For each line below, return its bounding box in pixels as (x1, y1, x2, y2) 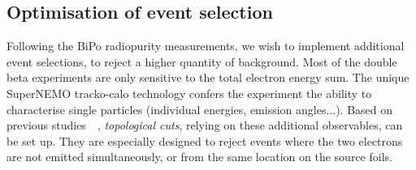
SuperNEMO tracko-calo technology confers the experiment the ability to (6, 84, 372, 101)
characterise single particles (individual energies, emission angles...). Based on (6, 100, 393, 117)
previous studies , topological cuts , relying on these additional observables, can (6, 117, 403, 134)
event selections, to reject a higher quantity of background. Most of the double (6, 53, 397, 70)
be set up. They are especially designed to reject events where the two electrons (6, 132, 403, 149)
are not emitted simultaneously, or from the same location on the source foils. (6, 148, 392, 165)
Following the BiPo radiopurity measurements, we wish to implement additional (6, 37, 405, 54)
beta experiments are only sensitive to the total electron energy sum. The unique (6, 69, 409, 86)
